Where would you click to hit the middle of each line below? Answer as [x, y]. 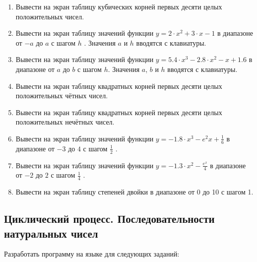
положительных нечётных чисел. [65, 122]
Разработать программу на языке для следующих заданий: [92, 254]
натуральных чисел [51, 233]
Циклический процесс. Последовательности [109, 219]
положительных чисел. [50, 16]
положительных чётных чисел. [62, 96]
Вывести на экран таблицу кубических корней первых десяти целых [119, 6]
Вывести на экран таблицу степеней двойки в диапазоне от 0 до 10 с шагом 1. [134, 192]
